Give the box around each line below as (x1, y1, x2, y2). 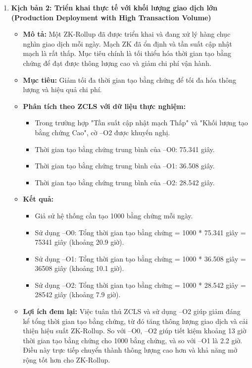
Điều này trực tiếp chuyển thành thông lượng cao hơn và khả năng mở (23, 345, 237, 355)
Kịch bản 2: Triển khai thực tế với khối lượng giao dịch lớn (11, 2, 217, 12)
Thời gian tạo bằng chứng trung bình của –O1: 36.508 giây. (35, 160, 215, 171)
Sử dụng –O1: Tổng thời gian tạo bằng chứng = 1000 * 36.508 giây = (35, 253, 246, 263)
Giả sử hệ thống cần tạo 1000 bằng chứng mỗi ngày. (35, 210, 193, 220)
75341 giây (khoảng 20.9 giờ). (35, 237, 124, 247)
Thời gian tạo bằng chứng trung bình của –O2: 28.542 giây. (35, 177, 215, 187)
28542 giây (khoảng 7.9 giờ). (35, 289, 121, 300)
